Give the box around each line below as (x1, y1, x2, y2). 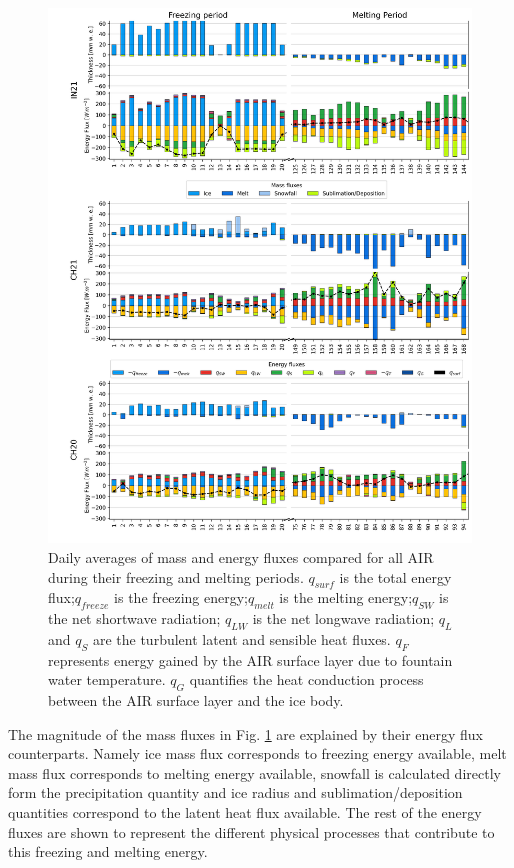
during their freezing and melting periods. (48, 566, 304, 587)
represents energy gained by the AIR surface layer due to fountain (48, 649, 453, 670)
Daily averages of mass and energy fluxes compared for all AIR (48, 546, 434, 567)
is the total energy (339, 566, 452, 587)
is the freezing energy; (114, 587, 249, 608)
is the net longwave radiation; (252, 608, 435, 629)
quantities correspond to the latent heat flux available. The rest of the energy (8, 802, 482, 823)
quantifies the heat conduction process (189, 669, 424, 690)
